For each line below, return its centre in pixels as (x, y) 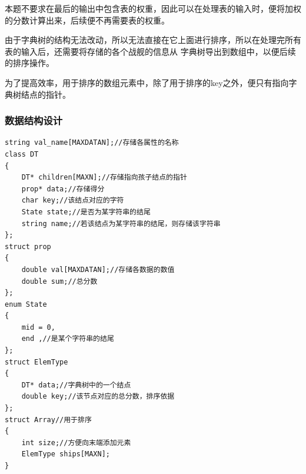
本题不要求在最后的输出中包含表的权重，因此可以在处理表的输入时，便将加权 (153, 8)
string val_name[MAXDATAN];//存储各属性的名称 (92, 143)
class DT (22, 154)
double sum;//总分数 (59, 281)
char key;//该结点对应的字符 (73, 200)
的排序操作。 (29, 63)
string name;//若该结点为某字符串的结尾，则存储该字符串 (121, 223)
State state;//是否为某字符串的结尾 (86, 212)
